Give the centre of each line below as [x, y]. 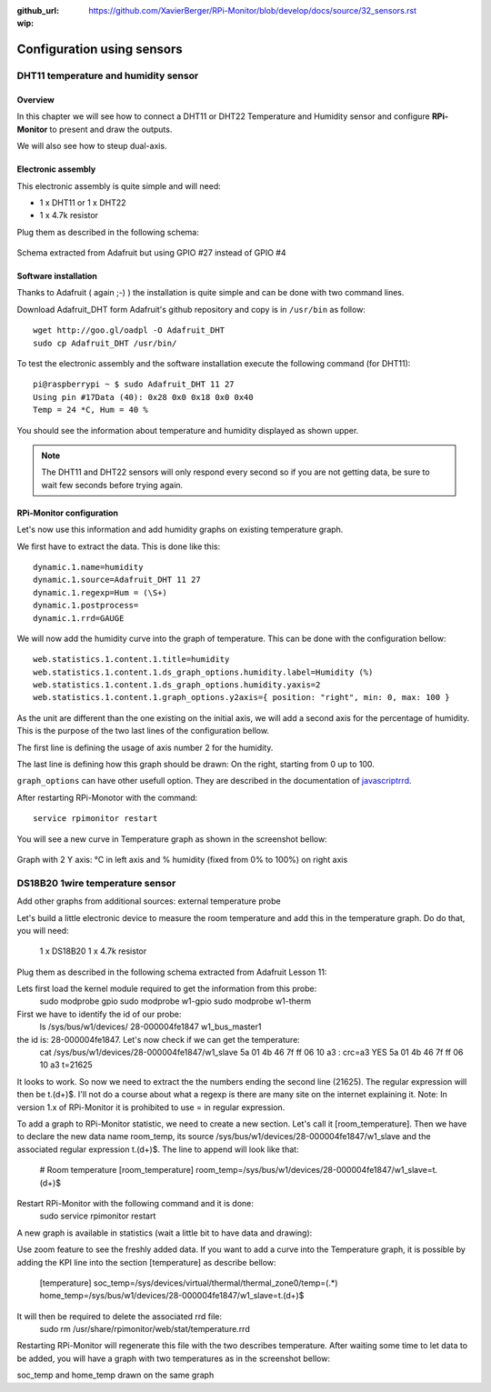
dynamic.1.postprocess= [86, 606]
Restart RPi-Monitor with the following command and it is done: [135, 1203]
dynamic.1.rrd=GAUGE [79, 618]
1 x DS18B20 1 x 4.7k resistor [93, 951]
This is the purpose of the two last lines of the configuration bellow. [143, 731]
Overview [35, 99]
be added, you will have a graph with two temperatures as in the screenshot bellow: [174, 1358]
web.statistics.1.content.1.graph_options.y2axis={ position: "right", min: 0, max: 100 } [241, 697]
